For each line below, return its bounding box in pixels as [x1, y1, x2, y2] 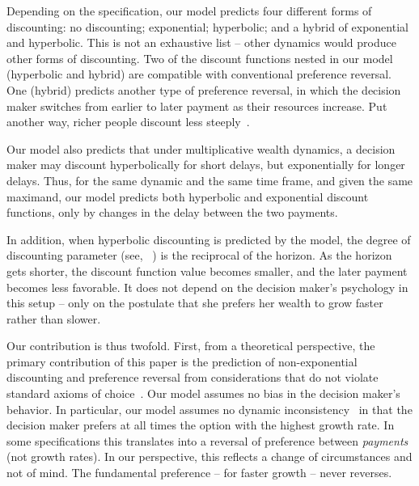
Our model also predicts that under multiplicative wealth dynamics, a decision [6, 140, 396, 157]
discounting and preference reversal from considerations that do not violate [6, 369, 379, 386]
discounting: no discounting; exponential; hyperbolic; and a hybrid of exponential [6, 18, 408, 35]
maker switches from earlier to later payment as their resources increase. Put [6, 97, 387, 114]
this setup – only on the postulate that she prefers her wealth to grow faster [6, 294, 383, 311]
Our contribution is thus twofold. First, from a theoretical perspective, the [6, 337, 375, 354]
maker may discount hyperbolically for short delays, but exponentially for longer [6, 156, 405, 173]
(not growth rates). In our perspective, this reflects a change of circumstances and [6, 448, 413, 465]
